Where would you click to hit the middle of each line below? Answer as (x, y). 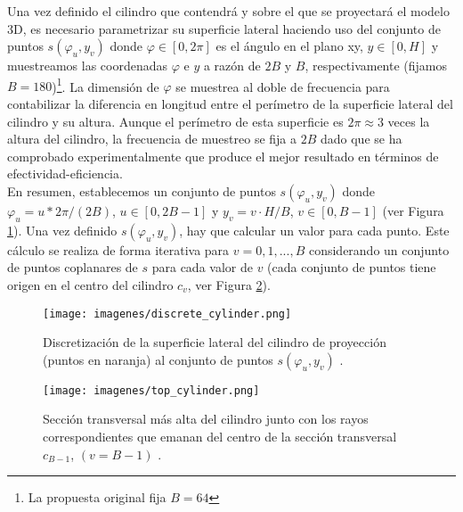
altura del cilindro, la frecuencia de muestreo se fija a (152, 139)
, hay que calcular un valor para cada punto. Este (314, 230)
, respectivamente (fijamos (376, 66)
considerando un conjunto (379, 249)
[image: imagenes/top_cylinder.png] (151, 390)
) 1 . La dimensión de (106, 85)
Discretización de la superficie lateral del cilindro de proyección (215, 342)
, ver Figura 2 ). (229, 284)
